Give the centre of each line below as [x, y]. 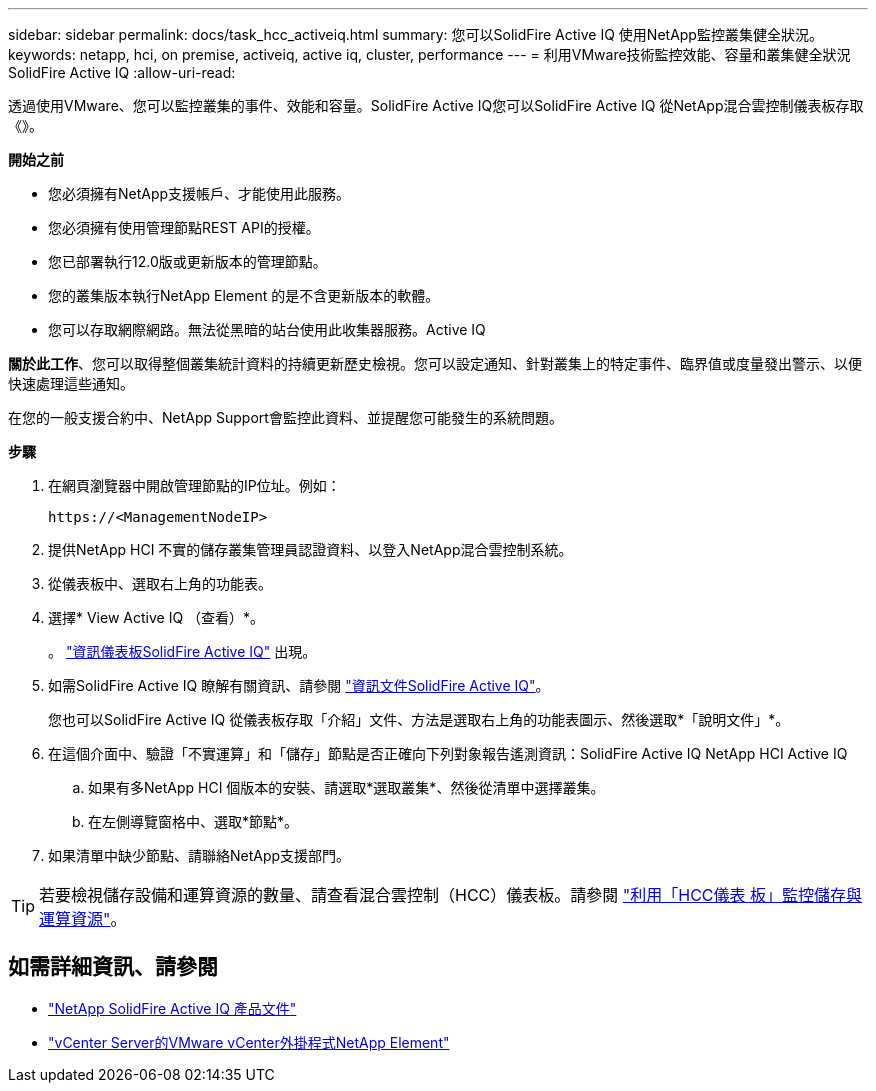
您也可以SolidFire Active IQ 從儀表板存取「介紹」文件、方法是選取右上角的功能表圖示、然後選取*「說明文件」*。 [419, 719]
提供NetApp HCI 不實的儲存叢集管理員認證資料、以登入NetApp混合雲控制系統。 [310, 549]
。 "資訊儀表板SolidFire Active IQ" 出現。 [182, 651]
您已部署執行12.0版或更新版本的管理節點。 [187, 261]
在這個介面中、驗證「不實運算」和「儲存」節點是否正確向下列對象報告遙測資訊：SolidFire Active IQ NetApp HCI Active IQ [448, 753]
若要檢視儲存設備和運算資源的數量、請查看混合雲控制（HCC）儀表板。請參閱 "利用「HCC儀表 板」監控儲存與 [451, 895]
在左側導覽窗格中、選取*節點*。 [193, 821]
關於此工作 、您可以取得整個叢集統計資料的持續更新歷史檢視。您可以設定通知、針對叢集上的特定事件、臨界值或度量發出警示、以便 [435, 363]
